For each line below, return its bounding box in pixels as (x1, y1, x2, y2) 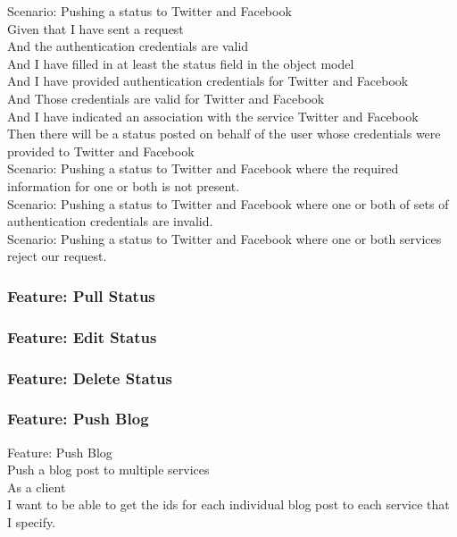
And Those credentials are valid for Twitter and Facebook (7, 88, 325, 107)
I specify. (7, 513, 56, 532)
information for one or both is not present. (7, 176, 240, 195)
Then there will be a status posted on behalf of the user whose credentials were (7, 124, 441, 143)
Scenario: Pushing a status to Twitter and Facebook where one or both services (7, 229, 442, 248)
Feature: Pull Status (7, 284, 155, 306)
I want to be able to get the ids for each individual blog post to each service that (7, 495, 450, 514)
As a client (7, 477, 66, 496)
